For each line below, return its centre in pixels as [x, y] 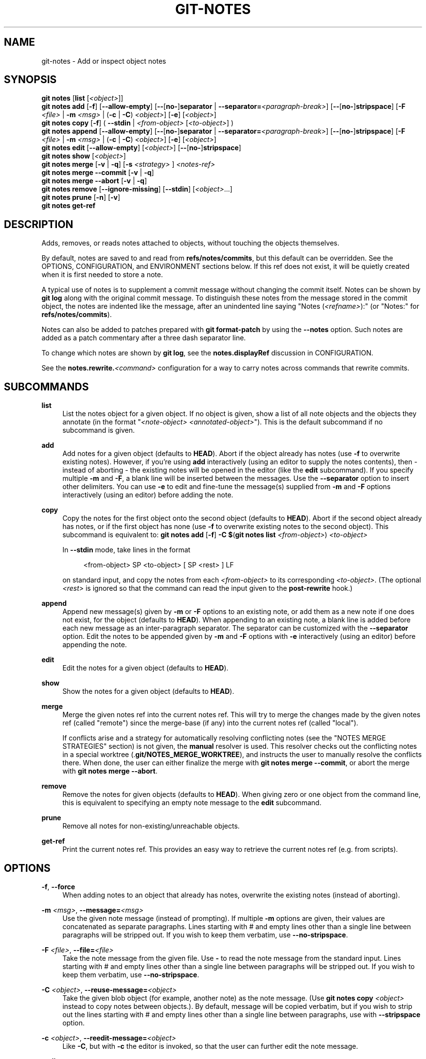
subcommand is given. [98, 430]
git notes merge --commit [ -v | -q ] [98, 173]
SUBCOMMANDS [46, 387]
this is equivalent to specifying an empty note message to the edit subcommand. [192, 803]
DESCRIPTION [39, 224]
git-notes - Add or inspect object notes [104, 61]
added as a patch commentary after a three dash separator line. [144, 338]
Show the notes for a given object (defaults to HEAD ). [148, 691]
